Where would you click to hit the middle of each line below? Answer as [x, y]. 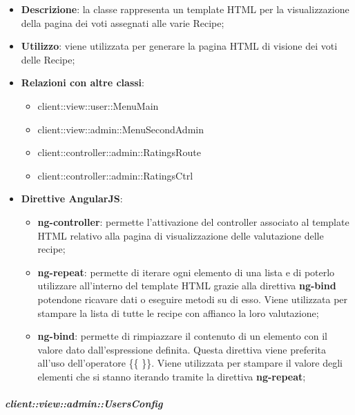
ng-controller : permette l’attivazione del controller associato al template [193, 221]
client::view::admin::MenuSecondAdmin [121, 129]
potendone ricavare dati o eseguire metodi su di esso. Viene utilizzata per [193, 299]
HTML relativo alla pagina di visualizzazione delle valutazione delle [181, 235]
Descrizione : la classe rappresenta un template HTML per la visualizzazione [185, 9]
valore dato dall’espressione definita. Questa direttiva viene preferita [182, 349]
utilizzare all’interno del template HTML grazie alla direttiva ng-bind [187, 286]
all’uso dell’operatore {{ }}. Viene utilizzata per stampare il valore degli [190, 363]
